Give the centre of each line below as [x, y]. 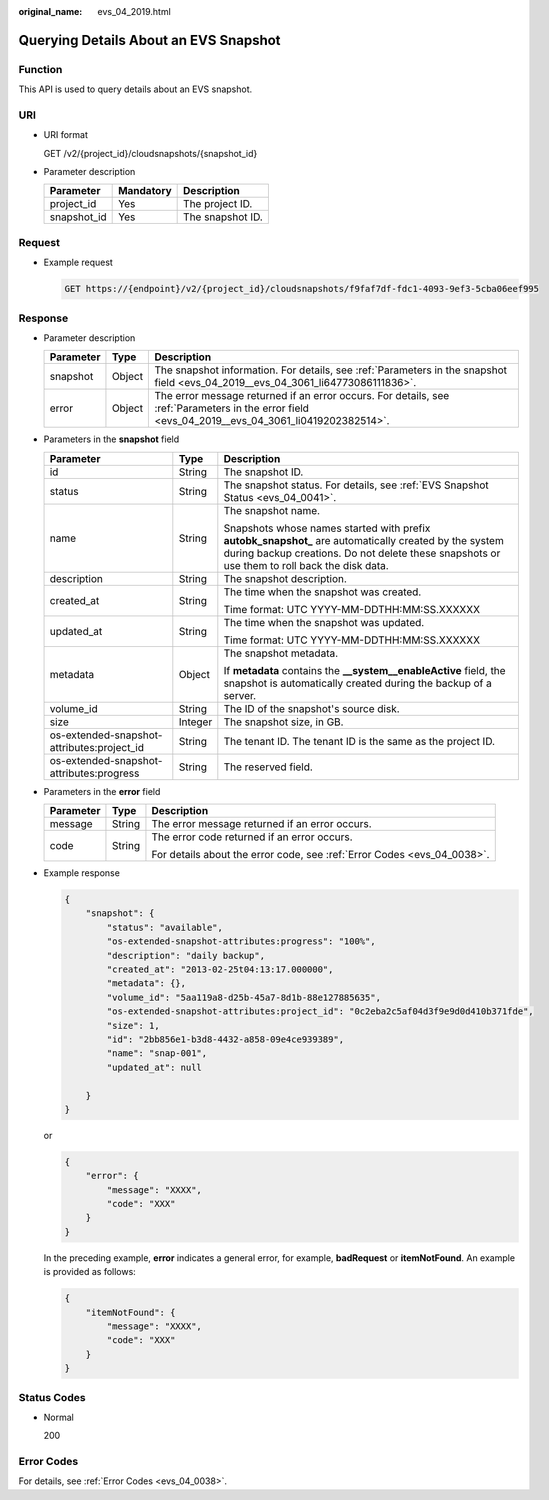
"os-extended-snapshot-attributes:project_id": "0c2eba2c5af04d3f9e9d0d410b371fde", [320, 1011]
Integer [195, 722]
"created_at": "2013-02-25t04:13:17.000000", [220, 969]
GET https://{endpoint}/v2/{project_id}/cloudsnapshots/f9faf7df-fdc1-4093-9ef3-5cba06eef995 [302, 289]
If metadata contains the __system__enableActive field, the [364, 670]
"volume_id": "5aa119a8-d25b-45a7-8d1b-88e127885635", [244, 997]
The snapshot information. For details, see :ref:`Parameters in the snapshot [330, 370]
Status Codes [52, 1397]
